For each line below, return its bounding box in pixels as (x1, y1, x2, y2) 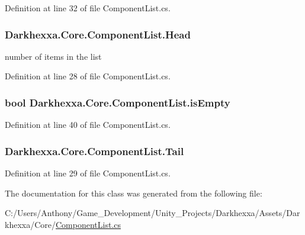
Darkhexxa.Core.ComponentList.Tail (5, 143, 184, 158)
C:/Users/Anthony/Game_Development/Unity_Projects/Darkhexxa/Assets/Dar (5, 207, 300, 219)
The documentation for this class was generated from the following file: (5, 186, 262, 199)
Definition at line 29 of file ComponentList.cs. (5, 167, 171, 179)
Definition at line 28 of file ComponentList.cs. (5, 70, 171, 82)
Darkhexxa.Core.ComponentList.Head (5, 27, 191, 41)
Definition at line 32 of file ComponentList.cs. (5, 2, 171, 14)
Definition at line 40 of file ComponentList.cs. (5, 118, 171, 131)
